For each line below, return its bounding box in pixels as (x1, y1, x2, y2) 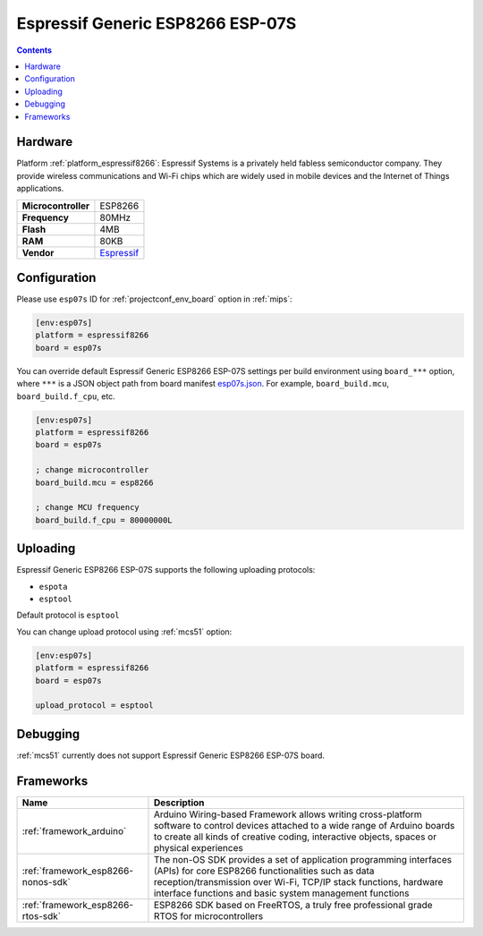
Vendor (21, 246, 55, 259)
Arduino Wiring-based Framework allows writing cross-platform (153, 808, 422, 821)
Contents (16, 45, 53, 55)
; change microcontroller (35, 465, 149, 475)
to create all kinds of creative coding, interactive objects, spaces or (153, 830, 437, 843)
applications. (16, 183, 64, 194)
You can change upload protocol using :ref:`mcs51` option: (16, 626, 233, 637)
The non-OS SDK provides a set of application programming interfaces (153, 853, 452, 865)
